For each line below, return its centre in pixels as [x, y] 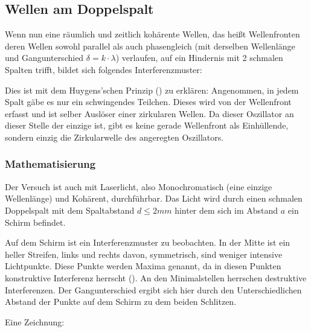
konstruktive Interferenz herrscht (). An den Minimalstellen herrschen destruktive [156, 277]
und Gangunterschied [44, 58]
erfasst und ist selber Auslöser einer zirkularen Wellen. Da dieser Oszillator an [149, 113]
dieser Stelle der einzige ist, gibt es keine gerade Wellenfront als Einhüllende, [147, 125]
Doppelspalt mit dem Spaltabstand [70, 210]
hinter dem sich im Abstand [226, 210]
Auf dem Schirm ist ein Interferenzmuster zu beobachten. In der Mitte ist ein [148, 242]
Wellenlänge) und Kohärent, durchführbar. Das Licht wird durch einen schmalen [154, 198]
